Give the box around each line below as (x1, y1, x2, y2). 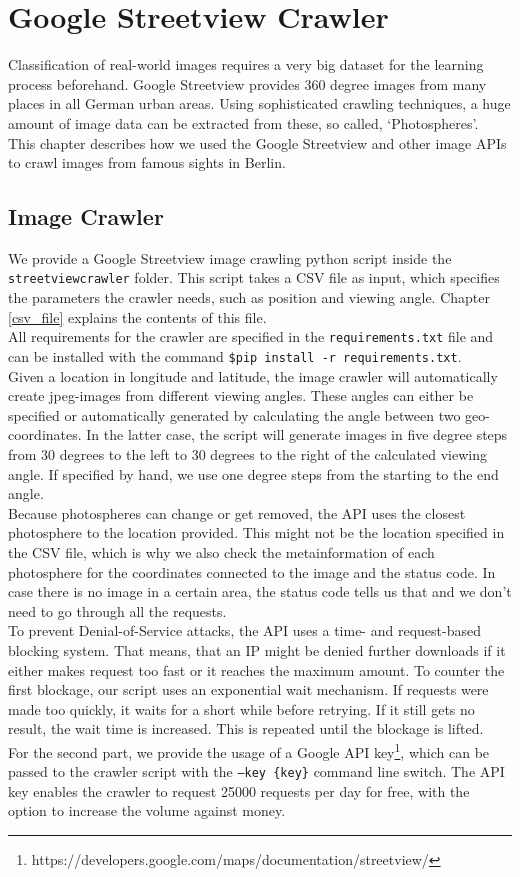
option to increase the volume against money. (8, 800, 286, 821)
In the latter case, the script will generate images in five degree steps (86, 424, 508, 445)
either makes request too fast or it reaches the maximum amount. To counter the (8, 659, 505, 680)
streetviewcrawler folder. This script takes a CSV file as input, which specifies (8, 267, 500, 288)
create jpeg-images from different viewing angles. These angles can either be (8, 385, 474, 406)
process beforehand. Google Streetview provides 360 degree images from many (8, 73, 487, 94)
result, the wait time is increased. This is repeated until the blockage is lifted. (8, 718, 484, 739)
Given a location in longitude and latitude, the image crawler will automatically (8, 365, 498, 386)
